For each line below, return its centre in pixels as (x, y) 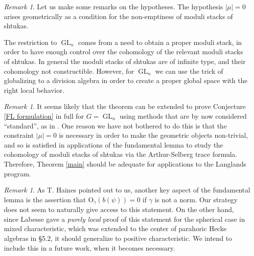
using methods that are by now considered (183, 116)
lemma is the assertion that (45, 199)
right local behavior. (34, 90)
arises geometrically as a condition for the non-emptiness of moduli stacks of (118, 16)
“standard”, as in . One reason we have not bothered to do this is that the (115, 125)
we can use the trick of (189, 71)
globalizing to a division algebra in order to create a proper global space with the (126, 80)
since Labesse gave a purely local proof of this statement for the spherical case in (125, 219)
